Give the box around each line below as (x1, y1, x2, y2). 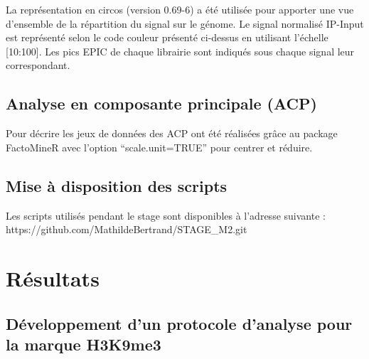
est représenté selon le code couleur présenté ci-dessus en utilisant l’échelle (6, 30, 328, 45)
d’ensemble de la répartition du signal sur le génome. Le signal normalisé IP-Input (6, 16, 364, 31)
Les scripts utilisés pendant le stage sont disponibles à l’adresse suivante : (6, 208, 326, 223)
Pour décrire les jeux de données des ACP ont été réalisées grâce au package (6, 126, 338, 141)
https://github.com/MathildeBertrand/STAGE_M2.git (6, 222, 247, 237)
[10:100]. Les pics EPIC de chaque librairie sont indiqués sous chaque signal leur (6, 43, 355, 58)
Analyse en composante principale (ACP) (6, 92, 317, 114)
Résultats (6, 263, 100, 292)
